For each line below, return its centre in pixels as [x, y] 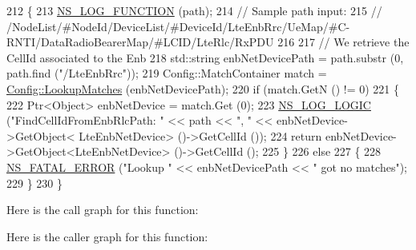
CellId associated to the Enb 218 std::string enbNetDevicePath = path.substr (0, [205, 57]
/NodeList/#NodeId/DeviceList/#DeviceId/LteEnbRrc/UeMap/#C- [178, 26]
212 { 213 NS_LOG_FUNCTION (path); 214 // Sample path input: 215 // [194, 10]
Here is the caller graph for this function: [107, 236]
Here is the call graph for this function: [103, 210]
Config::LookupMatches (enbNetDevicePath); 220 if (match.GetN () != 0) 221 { [203, 88]
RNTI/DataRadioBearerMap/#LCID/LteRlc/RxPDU [140, 42]
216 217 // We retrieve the [343, 42]
